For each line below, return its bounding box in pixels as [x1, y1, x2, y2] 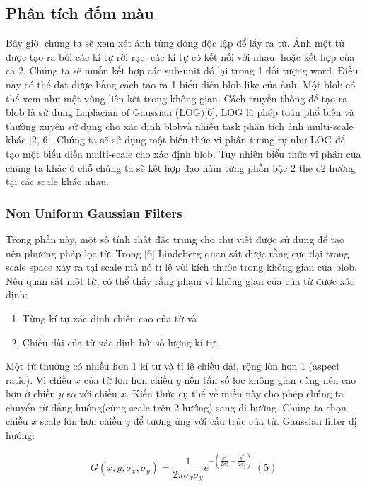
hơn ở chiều [6, 386, 56, 401]
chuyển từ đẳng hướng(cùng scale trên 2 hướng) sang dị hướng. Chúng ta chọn [6, 399, 346, 414]
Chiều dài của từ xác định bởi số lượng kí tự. [22, 334, 219, 349]
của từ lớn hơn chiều [83, 372, 173, 387]
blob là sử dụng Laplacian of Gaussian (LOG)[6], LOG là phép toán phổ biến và [6, 105, 354, 119]
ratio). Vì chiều [6, 372, 72, 387]
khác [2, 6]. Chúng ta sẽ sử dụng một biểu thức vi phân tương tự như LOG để [6, 132, 345, 147]
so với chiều [66, 386, 117, 401]
